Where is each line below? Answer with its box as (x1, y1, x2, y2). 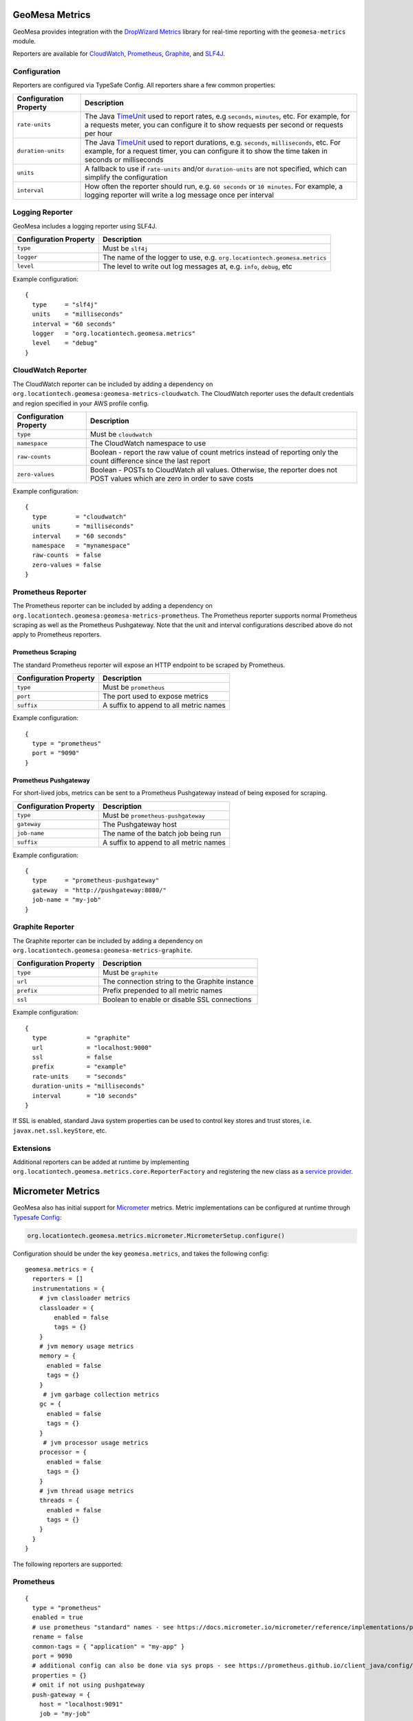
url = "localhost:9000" (32, 1044, 153, 1051)
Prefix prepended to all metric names (102, 986, 223, 995)
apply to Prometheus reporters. (12, 631, 102, 639)
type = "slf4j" (32, 300, 98, 308)
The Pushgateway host (102, 819, 177, 829)
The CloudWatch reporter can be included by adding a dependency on (12, 379, 213, 388)
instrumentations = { (32, 1285, 105, 1292)
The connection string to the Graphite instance (102, 977, 254, 986)
